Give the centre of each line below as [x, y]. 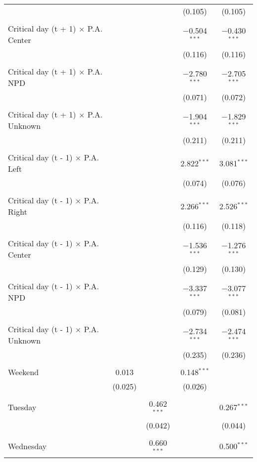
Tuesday [22, 407]
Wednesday [27, 446]
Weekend [23, 372]
